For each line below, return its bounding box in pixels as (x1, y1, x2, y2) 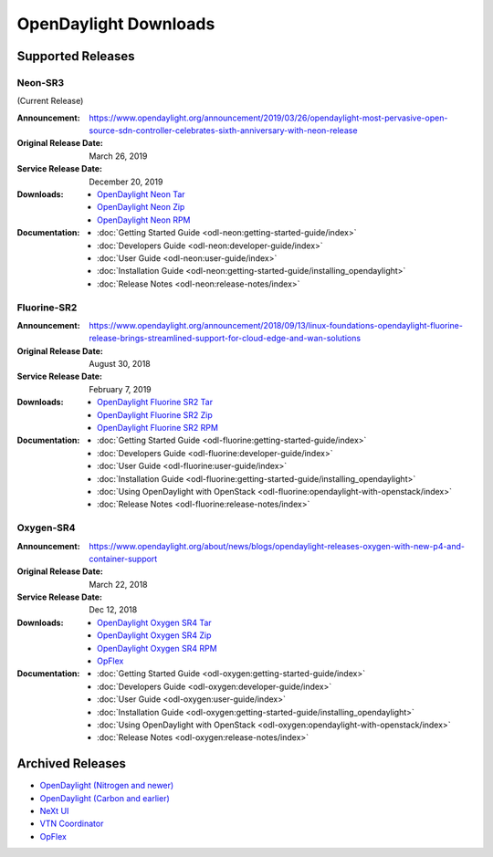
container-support (89, 553, 158, 564)
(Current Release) (16, 96, 84, 107)
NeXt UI (39, 806, 69, 817)
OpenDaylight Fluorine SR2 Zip (97, 409, 214, 420)
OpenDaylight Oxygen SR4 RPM (97, 643, 218, 653)
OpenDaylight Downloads (16, 14, 215, 34)
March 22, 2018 (89, 579, 148, 590)
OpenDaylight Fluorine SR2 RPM (97, 423, 219, 434)
